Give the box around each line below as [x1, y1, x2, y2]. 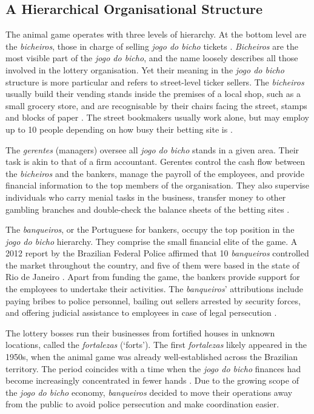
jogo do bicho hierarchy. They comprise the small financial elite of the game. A [5, 235, 298, 247]
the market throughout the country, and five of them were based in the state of [5, 258, 299, 271]
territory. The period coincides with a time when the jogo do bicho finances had [5, 362, 301, 375]
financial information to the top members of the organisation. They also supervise [5, 179, 310, 192]
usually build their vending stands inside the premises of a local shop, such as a [5, 87, 301, 100]
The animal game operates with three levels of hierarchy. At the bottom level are [5, 28, 307, 41]
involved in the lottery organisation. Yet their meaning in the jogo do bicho [5, 63, 284, 76]
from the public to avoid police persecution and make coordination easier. [5, 398, 279, 410]
